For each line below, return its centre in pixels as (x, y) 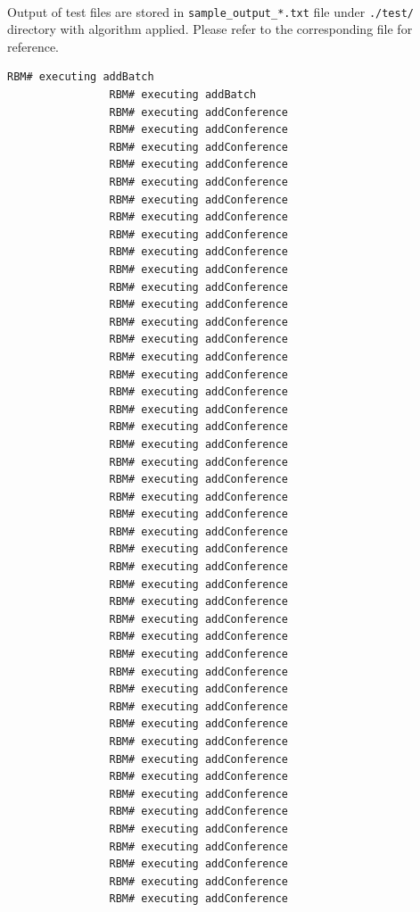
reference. (33, 46)
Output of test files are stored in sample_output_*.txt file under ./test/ (211, 11)
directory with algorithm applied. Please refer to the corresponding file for (210, 29)
